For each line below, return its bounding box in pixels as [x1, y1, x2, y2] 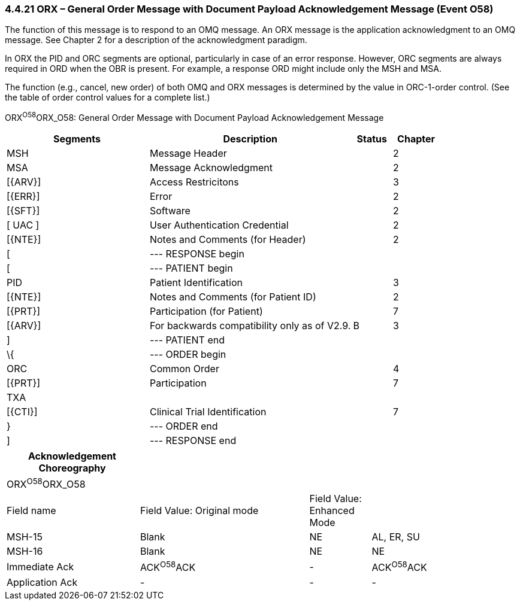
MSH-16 [7, 545, 43, 558]
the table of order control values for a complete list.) [5, 92, 210, 103]
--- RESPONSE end [149, 434, 237, 447]
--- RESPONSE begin [149, 248, 244, 260]
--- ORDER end [149, 420, 218, 433]
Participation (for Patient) [149, 305, 263, 318]
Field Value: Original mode [140, 504, 259, 517]
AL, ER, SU [371, 531, 420, 543]
